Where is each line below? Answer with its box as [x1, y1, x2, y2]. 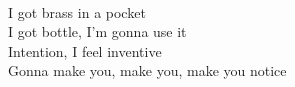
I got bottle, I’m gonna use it [8, 21, 187, 42]
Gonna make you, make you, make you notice [8, 60, 287, 81]
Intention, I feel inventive [8, 40, 162, 61]
